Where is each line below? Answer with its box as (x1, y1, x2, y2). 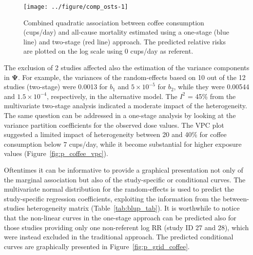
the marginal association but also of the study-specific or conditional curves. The (4, 174, 246, 184)
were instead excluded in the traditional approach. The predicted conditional (4, 232, 234, 242)
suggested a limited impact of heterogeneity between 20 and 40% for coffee (4, 129, 227, 139)
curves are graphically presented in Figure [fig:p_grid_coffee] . (4, 241, 190, 251)
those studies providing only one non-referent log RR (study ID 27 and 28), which (4, 222, 249, 232)
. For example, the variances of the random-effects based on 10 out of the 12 (18, 72, 246, 82)
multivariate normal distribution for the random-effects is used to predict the (4, 184, 234, 194)
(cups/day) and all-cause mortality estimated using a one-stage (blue (23, 27, 229, 37)
